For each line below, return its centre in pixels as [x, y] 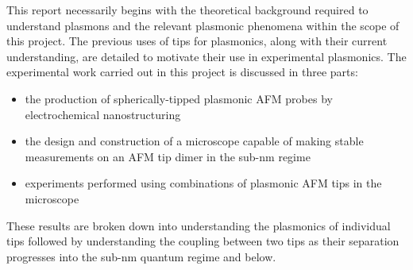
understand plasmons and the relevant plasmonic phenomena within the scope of [203, 25]
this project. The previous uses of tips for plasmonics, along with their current [197, 41]
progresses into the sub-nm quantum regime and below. [141, 256]
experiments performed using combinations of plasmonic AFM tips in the [203, 183]
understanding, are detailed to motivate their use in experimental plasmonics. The [206, 56]
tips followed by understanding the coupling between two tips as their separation [203, 241]
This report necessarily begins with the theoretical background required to [187, 10]
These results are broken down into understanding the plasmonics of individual [199, 225]
